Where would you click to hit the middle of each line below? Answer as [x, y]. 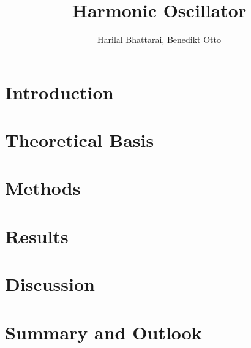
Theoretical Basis [80, 140]
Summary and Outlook [103, 332]
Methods [43, 188]
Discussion [50, 284]
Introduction [59, 92]
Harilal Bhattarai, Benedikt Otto [159, 40]
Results [37, 236]
